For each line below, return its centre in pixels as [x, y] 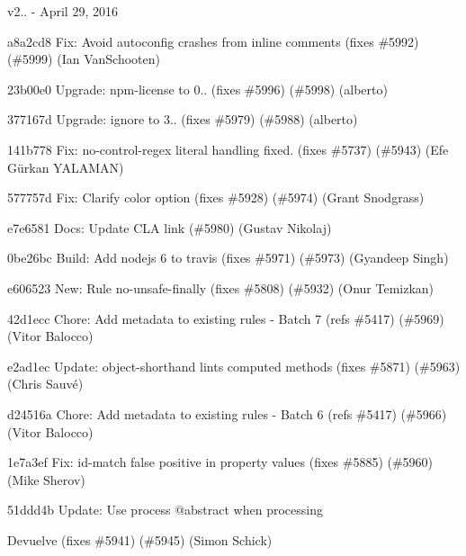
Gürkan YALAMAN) [66, 167]
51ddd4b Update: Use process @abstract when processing [165, 510]
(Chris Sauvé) [45, 384]
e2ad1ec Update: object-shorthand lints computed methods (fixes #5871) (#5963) [234, 366]
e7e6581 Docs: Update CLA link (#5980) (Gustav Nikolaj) [170, 227]
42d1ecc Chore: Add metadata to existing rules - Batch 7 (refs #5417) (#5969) [226, 318]
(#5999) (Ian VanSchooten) [84, 59]
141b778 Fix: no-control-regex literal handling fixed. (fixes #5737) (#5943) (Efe [228, 149]
